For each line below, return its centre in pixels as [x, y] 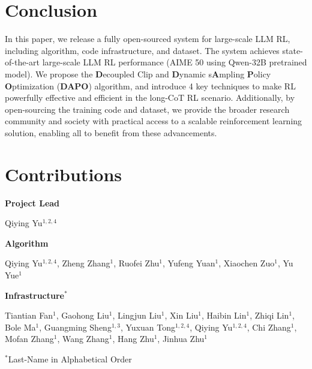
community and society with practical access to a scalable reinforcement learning [154, 121]
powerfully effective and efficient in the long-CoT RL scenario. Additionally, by [150, 97]
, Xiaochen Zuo [247, 263]
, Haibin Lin [224, 315]
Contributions [64, 174]
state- [292, 50]
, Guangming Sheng [75, 327]
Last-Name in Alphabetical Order [70, 358]
